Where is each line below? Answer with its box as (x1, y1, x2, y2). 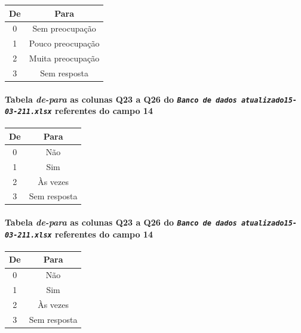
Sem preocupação (32, 22, 96, 35)
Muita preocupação (29, 52, 100, 64)
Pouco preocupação (29, 37, 100, 50)
